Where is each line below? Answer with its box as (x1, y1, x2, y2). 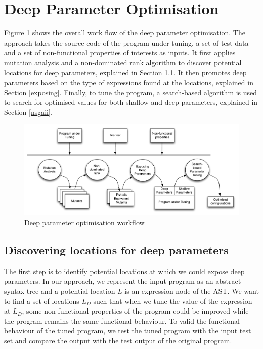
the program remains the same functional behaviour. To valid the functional (4, 315, 240, 326)
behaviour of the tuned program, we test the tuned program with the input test (4, 325, 251, 336)
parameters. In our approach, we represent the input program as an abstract (4, 276, 241, 286)
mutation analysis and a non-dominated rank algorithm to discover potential (4, 57, 242, 67)
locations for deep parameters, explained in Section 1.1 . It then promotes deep (4, 67, 247, 77)
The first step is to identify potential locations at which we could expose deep (4, 265, 245, 276)
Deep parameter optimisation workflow (24, 217, 145, 227)
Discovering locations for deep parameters (4, 242, 229, 257)
